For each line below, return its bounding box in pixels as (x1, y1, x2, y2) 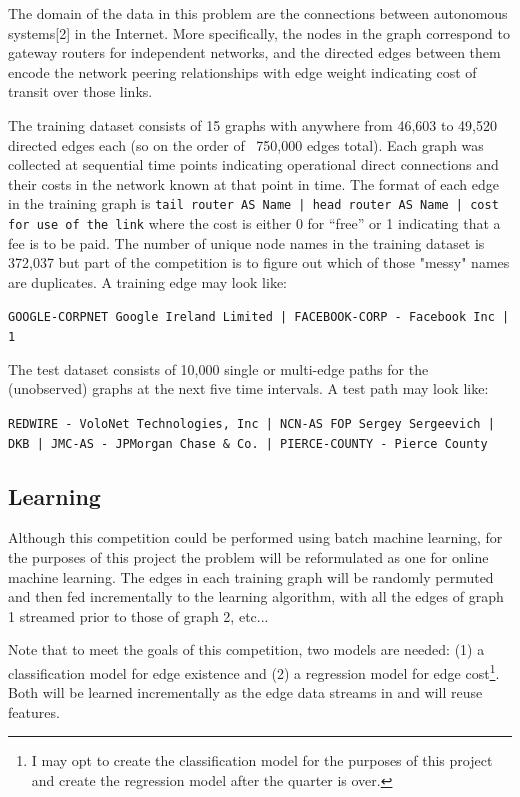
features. (8, 701, 60, 722)
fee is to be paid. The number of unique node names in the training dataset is (8, 232, 485, 253)
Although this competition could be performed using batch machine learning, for (8, 527, 503, 548)
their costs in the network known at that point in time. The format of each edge (8, 173, 500, 194)
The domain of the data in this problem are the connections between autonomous (8, 3, 508, 23)
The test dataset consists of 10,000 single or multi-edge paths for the (8, 358, 429, 379)
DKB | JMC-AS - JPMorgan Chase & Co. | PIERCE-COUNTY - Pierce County (8, 436, 488, 451)
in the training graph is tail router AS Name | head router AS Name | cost (8, 193, 499, 214)
